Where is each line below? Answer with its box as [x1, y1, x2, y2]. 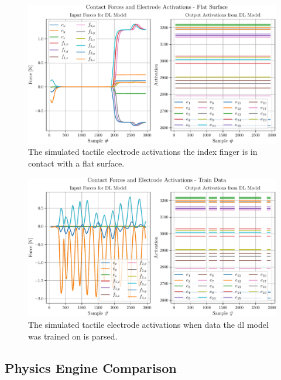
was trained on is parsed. [28, 330, 118, 342]
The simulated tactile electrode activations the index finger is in [28, 145, 258, 158]
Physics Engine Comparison [5, 358, 177, 376]
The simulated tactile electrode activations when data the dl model [28, 318, 269, 331]
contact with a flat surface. [28, 157, 125, 169]
